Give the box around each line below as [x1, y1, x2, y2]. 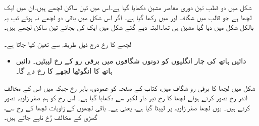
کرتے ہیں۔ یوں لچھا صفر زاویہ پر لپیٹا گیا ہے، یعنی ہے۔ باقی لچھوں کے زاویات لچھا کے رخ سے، [4, 102, 250, 112]
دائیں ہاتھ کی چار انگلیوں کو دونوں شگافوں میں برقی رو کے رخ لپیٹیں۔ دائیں [16, 55, 246, 66]
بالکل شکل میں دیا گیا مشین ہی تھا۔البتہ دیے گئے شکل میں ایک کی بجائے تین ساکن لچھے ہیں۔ [4, 22, 254, 32]
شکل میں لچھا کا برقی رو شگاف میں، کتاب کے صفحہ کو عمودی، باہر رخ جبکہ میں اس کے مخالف [4, 82, 255, 93]
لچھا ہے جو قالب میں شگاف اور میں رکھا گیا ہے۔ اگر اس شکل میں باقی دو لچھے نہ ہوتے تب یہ [4, 12, 252, 22]
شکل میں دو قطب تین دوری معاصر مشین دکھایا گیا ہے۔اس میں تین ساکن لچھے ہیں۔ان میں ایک [4, 2, 252, 12]
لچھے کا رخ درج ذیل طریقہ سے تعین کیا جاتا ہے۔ [4, 38, 132, 49]
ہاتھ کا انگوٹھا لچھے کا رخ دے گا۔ [16, 65, 113, 76]
